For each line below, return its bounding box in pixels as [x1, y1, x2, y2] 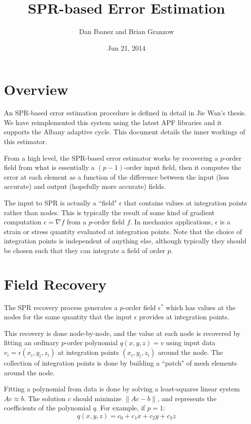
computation [4, 217, 42, 227]
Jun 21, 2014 [108, 42, 145, 53]
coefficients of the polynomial [4, 403, 91, 413]
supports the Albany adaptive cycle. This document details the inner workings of [4, 127, 245, 137]
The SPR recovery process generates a [4, 302, 118, 312]
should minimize [73, 393, 122, 403]
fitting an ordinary [4, 337, 59, 348]
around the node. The [158, 347, 223, 357]
